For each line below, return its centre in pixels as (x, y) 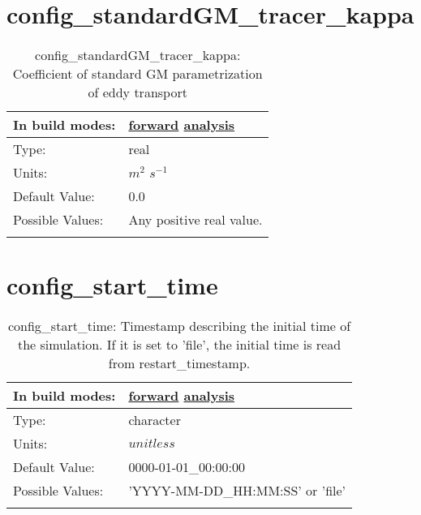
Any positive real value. (195, 220)
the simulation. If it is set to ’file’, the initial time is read (179, 345)
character (155, 420)
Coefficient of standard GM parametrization (137, 74)
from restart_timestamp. (179, 363)
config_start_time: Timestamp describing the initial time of (179, 326)
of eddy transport (137, 92)
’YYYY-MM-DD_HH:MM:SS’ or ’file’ (237, 491)
